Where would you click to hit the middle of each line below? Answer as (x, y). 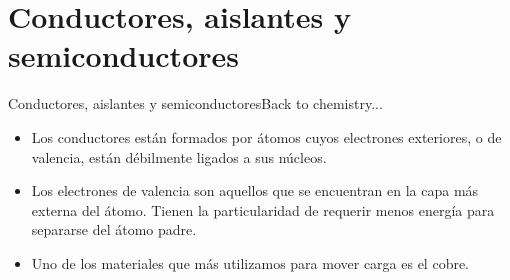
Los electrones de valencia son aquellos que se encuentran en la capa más (255, 190)
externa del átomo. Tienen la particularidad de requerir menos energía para (263, 209)
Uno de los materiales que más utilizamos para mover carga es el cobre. (250, 262)
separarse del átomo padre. (114, 229)
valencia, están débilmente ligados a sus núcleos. (179, 156)
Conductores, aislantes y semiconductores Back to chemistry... (195, 103)
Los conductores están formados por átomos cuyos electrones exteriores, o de (266, 136)
